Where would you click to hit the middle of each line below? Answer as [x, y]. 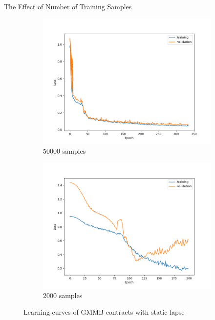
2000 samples [63, 295]
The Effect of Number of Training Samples [68, 6]
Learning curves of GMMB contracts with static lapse [104, 311]
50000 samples [64, 151]
